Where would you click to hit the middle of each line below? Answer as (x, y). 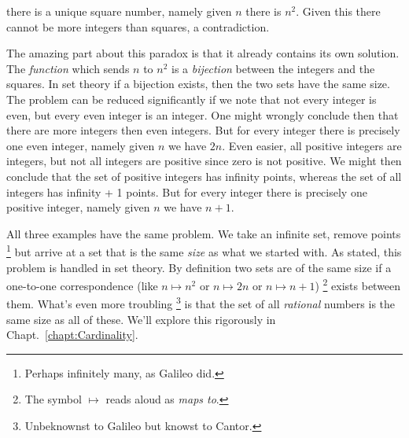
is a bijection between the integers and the (273, 68)
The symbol (53, 399)
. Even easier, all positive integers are (312, 145)
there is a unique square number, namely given (119, 11)
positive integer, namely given (78, 207)
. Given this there (338, 11)
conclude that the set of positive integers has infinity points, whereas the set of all (204, 176)
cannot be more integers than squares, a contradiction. (138, 26)
